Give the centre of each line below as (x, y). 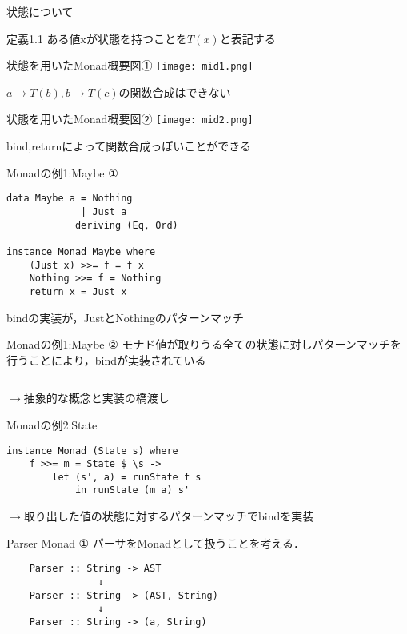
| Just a (104, 211)
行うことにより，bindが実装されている (106, 359)
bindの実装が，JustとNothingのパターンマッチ (126, 317)
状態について (40, 11)
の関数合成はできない (175, 92)
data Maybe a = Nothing (70, 199)
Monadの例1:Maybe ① (62, 172)
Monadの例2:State (52, 424)
